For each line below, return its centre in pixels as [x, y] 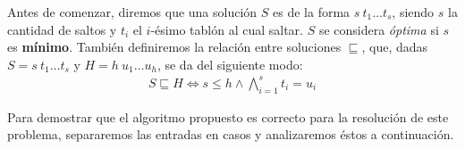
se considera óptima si [379, 29]
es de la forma [312, 12]
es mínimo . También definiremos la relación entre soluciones [174, 47]
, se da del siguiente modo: [230, 64]
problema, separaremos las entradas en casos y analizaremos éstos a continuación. [231, 134]
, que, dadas [395, 47]
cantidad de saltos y [62, 29]
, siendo [413, 12]
